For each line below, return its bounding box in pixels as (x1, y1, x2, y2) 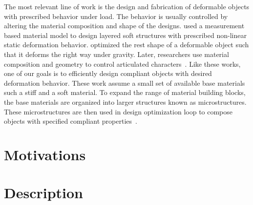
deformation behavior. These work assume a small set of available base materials (4, 77, 245, 88)
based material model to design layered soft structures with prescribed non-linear (4, 30, 247, 40)
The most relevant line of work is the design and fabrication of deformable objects (4, 1, 250, 11)
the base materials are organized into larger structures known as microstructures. (4, 96, 247, 107)
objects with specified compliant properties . (4, 116, 137, 126)
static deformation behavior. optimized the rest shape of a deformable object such (4, 39, 249, 50)
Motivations (4, 144, 86, 164)
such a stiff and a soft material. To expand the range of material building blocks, (4, 87, 246, 97)
